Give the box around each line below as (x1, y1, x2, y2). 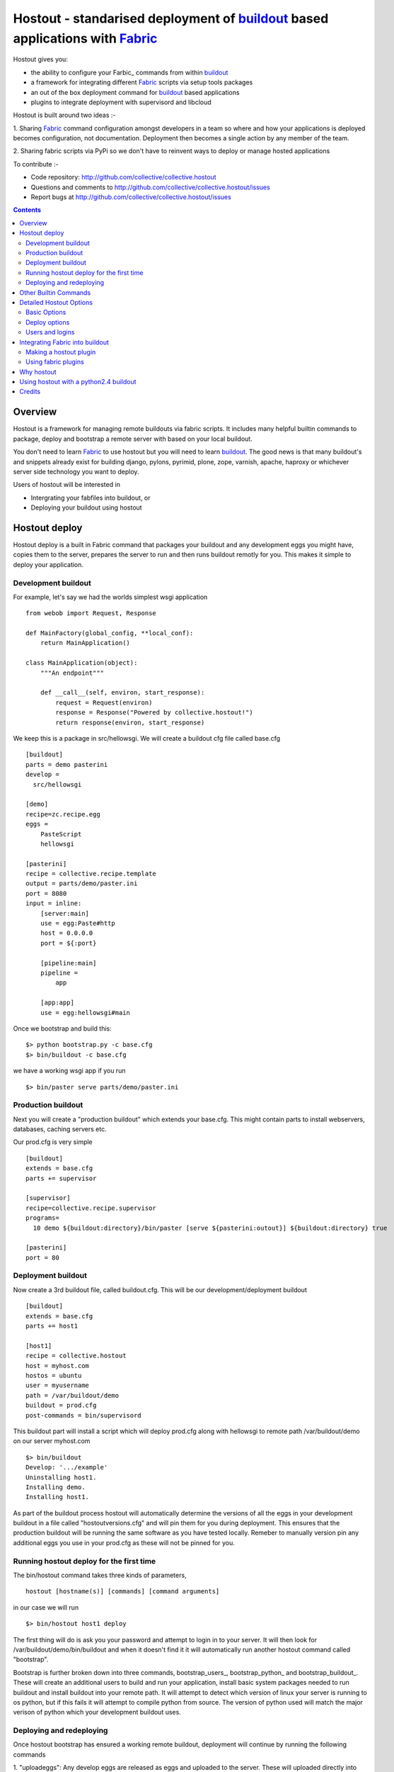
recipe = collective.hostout (25, 1352, 127, 1360)
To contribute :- (13, 159, 59, 168)
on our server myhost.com (13, 1437, 91, 1445)
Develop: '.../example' (25, 1464, 108, 1471)
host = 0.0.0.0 (40, 929, 93, 937)
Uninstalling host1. (25, 1473, 97, 1481)
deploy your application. (13, 560, 84, 568)
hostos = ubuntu (25, 1372, 82, 1379)
